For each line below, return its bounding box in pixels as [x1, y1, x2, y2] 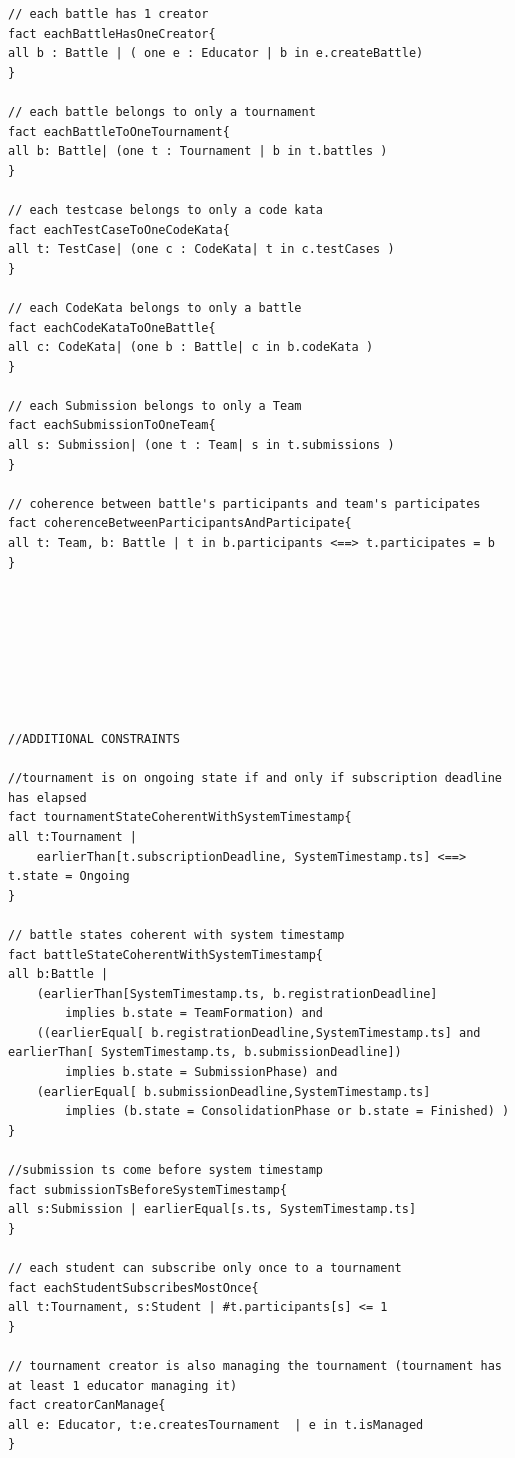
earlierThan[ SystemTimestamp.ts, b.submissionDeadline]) [8, 1045, 402, 1060]
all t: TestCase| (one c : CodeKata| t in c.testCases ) [8, 242, 395, 257]
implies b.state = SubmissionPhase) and [65, 1065, 338, 1080]
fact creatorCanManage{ [8, 1398, 166, 1413]
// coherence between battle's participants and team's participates [8, 496, 481, 511]
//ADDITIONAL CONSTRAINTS [8, 731, 180, 746]
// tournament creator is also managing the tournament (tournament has [8, 1358, 502, 1373]
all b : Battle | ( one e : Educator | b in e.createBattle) [8, 46, 424, 61]
